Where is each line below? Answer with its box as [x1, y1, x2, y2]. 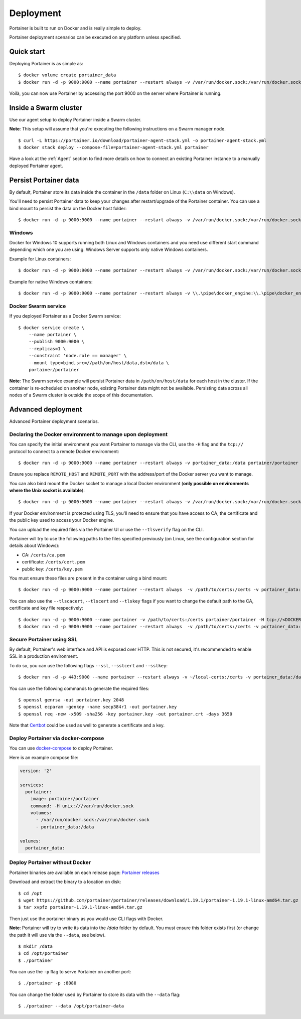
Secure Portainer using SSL [9, 636, 78, 643]
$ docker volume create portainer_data [18, 72, 116, 78]
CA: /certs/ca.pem [22, 552, 65, 558]
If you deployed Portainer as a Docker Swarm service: [9, 313, 121, 319]
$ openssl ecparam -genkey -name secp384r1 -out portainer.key [18, 704, 177, 710]
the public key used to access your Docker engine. [9, 517, 114, 523]
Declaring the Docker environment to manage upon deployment [9, 430, 168, 438]
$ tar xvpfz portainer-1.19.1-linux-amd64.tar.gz [18, 905, 143, 910]
